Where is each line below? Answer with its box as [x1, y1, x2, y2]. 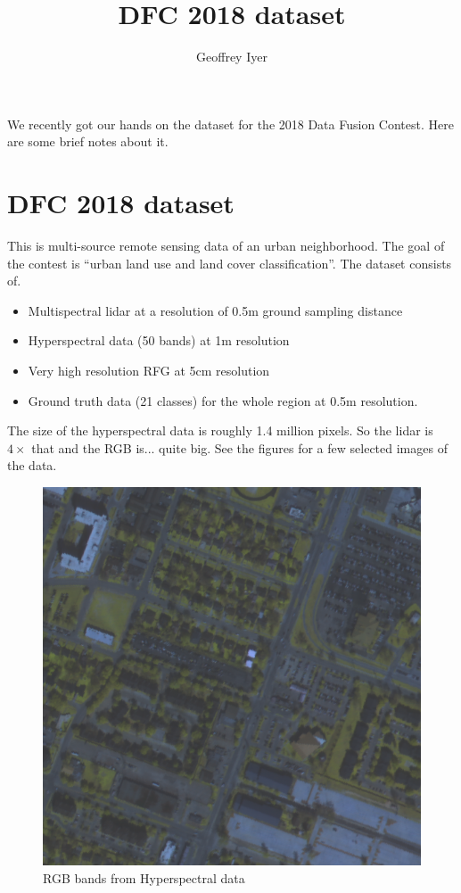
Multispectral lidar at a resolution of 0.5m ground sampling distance [28, 301, 403, 319]
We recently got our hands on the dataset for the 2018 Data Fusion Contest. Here [7, 114, 454, 133]
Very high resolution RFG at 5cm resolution [28, 361, 270, 379]
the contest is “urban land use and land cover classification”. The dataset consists [7, 253, 452, 272]
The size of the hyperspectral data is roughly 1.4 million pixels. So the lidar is [7, 421, 433, 440]
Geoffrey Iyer [196, 47, 268, 66]
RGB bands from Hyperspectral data [43, 868, 245, 887]
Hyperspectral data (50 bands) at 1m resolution [28, 331, 290, 350]
